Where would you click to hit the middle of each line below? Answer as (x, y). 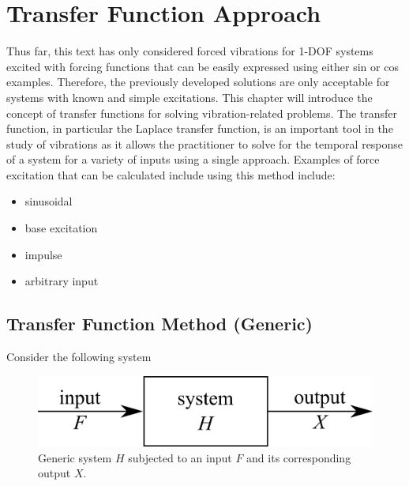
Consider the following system (79, 357)
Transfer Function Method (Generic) (159, 324)
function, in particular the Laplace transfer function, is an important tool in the (200, 128)
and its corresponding (299, 457)
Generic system (75, 457)
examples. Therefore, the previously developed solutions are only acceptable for (198, 82)
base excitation (61, 228)
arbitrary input (62, 281)
